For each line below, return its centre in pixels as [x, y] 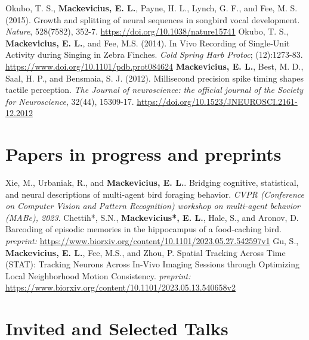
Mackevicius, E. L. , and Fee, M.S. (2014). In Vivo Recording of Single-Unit [148, 43]
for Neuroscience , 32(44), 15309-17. [70, 101]
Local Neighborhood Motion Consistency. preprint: [98, 275]
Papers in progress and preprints [143, 154]
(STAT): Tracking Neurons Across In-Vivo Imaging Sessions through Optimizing [152, 264]
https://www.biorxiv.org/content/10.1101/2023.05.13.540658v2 [120, 287]
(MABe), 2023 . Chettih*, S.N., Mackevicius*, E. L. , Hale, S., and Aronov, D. [152, 217]
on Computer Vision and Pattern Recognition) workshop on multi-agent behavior [153, 206]
